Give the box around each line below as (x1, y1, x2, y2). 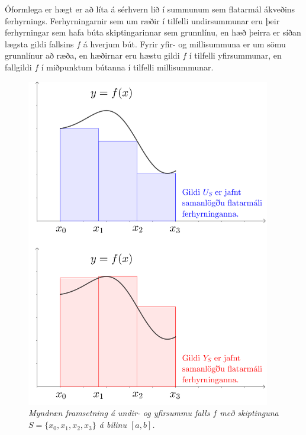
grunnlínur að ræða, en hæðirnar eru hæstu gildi (5, 49, 180, 62)
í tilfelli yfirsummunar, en (189, 49, 282, 62)
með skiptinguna (220, 407, 279, 419)
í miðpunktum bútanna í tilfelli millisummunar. (41, 60, 214, 73)
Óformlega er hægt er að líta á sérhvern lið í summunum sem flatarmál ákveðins (5, 3, 295, 15)
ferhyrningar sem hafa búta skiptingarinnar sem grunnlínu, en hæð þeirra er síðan (5, 26, 301, 38)
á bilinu (99, 418, 127, 431)
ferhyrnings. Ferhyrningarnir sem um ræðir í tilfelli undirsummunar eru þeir (5, 14, 280, 27)
